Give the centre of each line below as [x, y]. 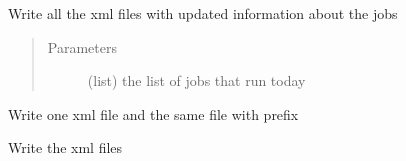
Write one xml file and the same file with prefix [153, 113]
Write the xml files [65, 147]
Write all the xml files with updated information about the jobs [203, 13]
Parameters [82, 46]
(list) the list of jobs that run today [196, 80]
